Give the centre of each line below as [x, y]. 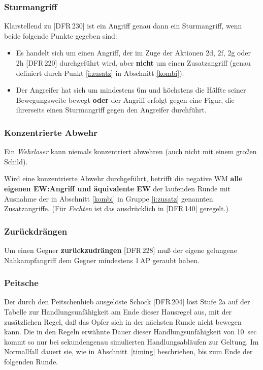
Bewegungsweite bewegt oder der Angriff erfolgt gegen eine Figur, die [125, 99]
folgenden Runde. [31, 361]
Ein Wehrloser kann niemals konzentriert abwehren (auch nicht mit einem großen [130, 151]
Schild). [16, 161]
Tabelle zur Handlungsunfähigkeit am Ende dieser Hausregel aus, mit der [118, 311]
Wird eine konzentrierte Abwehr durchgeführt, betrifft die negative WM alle [123, 178]
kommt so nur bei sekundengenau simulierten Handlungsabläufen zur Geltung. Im [131, 341]
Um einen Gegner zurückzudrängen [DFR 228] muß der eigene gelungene [121, 250]
